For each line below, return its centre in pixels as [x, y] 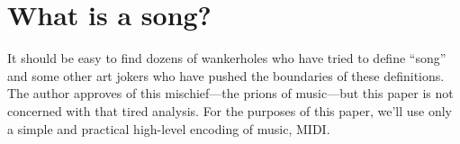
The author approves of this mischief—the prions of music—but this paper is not [230, 93]
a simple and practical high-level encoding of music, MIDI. [169, 128]
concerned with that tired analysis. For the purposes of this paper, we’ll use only [230, 110]
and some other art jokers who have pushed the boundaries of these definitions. [226, 75]
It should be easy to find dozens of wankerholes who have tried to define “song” [227, 58]
